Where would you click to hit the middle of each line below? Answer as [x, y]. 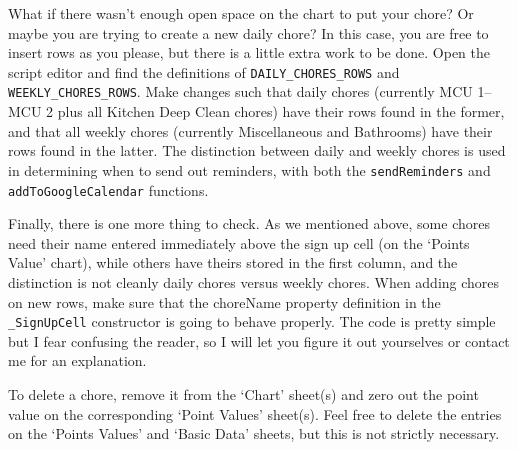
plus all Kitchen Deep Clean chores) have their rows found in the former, [281, 111]
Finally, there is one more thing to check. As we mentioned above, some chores [249, 223]
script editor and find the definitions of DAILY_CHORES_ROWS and [204, 71]
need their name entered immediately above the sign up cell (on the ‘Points [239, 242]
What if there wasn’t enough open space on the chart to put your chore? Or [241, 13]
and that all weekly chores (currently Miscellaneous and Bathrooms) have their [250, 130]
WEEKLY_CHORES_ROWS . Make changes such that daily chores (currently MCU [240, 91]
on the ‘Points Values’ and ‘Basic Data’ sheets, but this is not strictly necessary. [254, 433]
